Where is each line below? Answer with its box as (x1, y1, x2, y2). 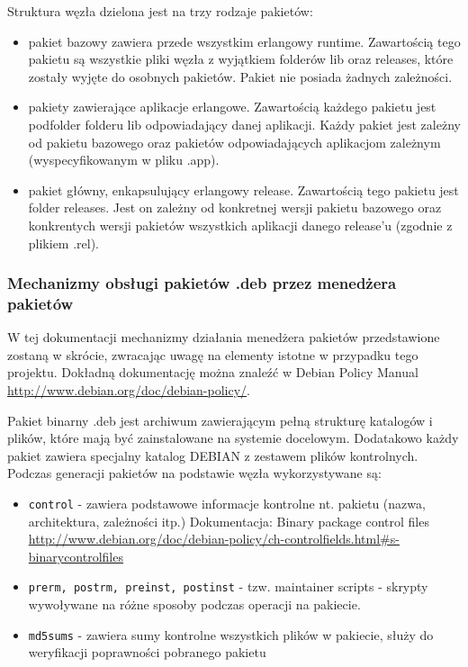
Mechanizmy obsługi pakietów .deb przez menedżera (7, 272, 397, 294)
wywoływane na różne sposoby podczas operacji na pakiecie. (28, 595, 361, 614)
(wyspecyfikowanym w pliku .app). (28, 150, 220, 169)
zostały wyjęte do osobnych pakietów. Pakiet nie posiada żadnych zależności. (28, 67, 453, 86)
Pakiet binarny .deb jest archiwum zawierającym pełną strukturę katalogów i (7, 410, 433, 429)
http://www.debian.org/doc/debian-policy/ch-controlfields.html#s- (28, 529, 400, 548)
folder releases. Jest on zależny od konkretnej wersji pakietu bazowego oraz (28, 198, 442, 217)
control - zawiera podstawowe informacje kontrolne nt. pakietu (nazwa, (28, 494, 426, 513)
